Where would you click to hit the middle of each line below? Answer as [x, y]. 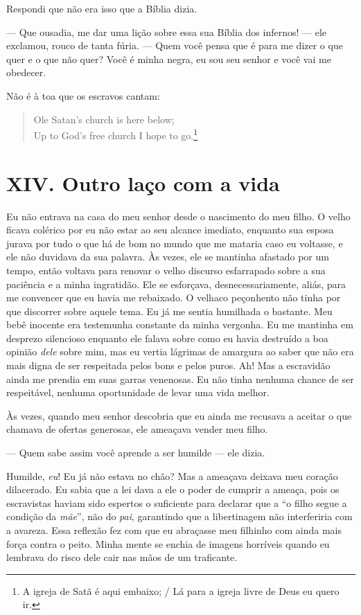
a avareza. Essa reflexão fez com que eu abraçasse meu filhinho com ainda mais [174, 530]
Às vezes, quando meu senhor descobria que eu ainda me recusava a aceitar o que [179, 415]
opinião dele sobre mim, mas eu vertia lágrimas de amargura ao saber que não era [180, 351]
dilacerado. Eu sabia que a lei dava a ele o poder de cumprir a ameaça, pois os [173, 489]
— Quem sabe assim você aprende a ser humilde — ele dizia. [136, 453]
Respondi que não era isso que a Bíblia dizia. [102, 8]
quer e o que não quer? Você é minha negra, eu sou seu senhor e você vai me [169, 59]
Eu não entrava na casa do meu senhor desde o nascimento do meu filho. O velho [178, 216]
